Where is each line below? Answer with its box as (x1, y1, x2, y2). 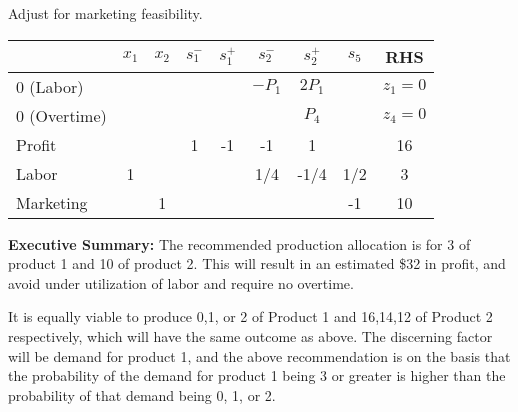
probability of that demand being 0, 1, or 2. (8, 384, 276, 405)
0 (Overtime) (16, 103, 107, 127)
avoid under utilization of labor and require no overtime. (8, 272, 354, 293)
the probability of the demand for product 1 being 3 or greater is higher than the (8, 365, 506, 386)
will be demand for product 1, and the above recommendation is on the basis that (8, 345, 511, 366)
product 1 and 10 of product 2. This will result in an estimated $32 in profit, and (8, 253, 506, 274)
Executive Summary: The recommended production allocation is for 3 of (8, 233, 471, 254)
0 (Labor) (16, 74, 84, 98)
